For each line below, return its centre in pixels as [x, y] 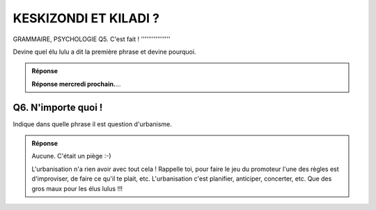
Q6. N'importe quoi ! [58, 107]
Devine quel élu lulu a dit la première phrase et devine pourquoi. [104, 52]
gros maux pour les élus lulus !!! [77, 188]
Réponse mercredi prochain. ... [76, 84]
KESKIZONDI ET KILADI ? [86, 18]
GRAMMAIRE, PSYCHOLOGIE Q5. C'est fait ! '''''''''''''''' [92, 39]
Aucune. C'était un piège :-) [71, 156]
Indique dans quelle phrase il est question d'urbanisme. [92, 124]
